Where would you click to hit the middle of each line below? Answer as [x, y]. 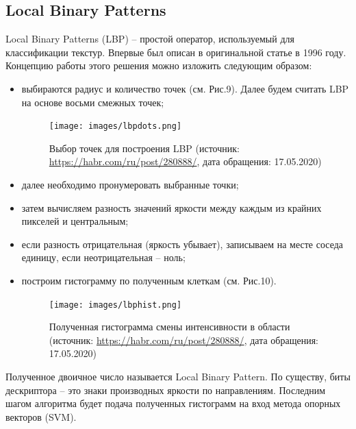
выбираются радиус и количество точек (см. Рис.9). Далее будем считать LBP [185, 88]
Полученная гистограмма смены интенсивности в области [169, 327]
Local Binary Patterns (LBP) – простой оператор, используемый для [150, 39]
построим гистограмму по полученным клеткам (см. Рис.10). [149, 280]
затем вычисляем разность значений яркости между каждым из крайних [171, 207]
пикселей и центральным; [75, 221]
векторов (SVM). [41, 416]
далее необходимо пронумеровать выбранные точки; [130, 185]
